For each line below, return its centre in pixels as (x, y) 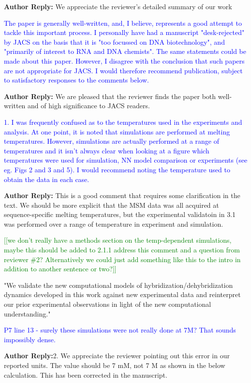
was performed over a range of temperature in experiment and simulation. (114, 224)
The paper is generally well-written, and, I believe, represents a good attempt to (123, 23)
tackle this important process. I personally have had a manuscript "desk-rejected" (124, 32)
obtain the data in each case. (47, 179)
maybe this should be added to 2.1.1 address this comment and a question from (122, 250)
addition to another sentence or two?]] (60, 269)
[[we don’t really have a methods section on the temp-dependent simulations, (118, 240)
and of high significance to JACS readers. (89, 106)
